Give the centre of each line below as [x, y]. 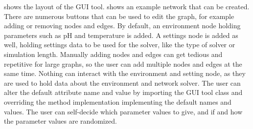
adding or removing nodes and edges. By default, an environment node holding [122, 26]
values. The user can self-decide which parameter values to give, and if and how [123, 111]
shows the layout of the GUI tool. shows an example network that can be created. [127, 6]
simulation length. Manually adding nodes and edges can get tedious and [113, 54]
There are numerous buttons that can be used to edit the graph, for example [119, 16]
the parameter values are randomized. [60, 121]
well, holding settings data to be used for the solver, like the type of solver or [120, 45]
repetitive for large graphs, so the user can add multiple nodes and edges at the [123, 64]
